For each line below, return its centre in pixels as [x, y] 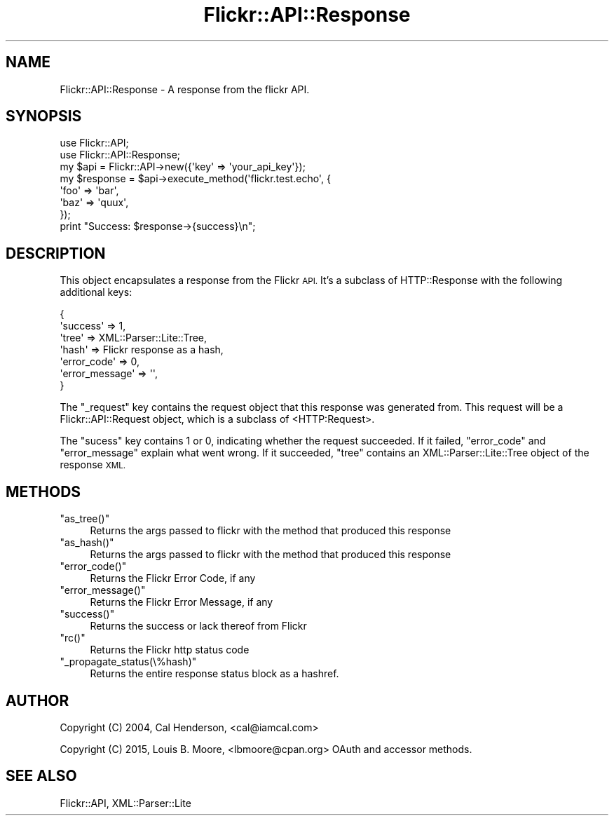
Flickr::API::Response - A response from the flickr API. [185, 89]
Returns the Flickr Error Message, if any [182, 602]
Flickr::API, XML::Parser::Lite [125, 803]
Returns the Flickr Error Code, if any [173, 578]
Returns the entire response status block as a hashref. [214, 674]
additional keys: [96, 292]
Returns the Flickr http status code [170, 650]
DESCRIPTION [56, 253]
